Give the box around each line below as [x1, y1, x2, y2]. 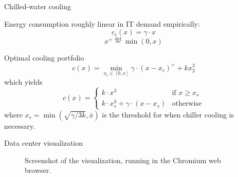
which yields [4, 76, 43, 87]
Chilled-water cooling [4, 1, 71, 11]
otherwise [172, 100, 202, 108]
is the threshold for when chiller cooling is [102, 109, 234, 120]
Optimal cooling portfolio [4, 52, 84, 63]
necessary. [4, 120, 35, 131]
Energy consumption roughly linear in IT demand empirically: [4, 18, 200, 29]
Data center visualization [4, 137, 83, 148]
